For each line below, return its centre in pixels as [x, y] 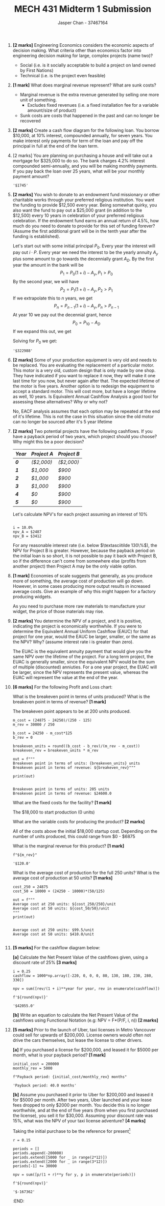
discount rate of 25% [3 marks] [45, 963]
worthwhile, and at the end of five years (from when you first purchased [85, 1111]
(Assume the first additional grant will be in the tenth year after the [80, 231]
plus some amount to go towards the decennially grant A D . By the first [83, 259]
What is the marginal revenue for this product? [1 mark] [68, 846]
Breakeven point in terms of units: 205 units [61, 789]
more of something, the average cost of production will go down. [78, 581]
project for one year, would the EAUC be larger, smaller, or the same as [84, 637]
